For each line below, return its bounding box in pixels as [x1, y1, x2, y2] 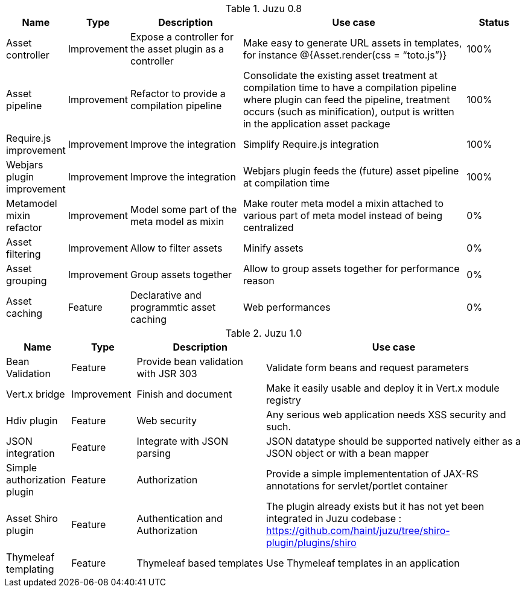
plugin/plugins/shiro [266, 536, 357, 549]
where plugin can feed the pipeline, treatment [243, 94, 450, 106]
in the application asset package [243, 118, 390, 130]
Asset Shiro [6, 512, 58, 524]
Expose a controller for [130, 31, 234, 43]
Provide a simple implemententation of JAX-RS [266, 468, 479, 480]
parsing [136, 447, 171, 459]
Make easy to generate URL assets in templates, [243, 37, 462, 49]
